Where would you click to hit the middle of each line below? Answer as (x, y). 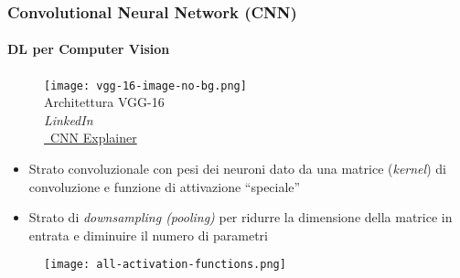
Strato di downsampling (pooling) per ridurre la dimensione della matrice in (241, 217)
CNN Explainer (93, 138)
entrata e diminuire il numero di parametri (148, 235)
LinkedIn (69, 119)
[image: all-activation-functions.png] (165, 265)
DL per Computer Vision (89, 49)
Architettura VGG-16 (104, 102)
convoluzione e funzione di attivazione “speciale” (165, 186)
